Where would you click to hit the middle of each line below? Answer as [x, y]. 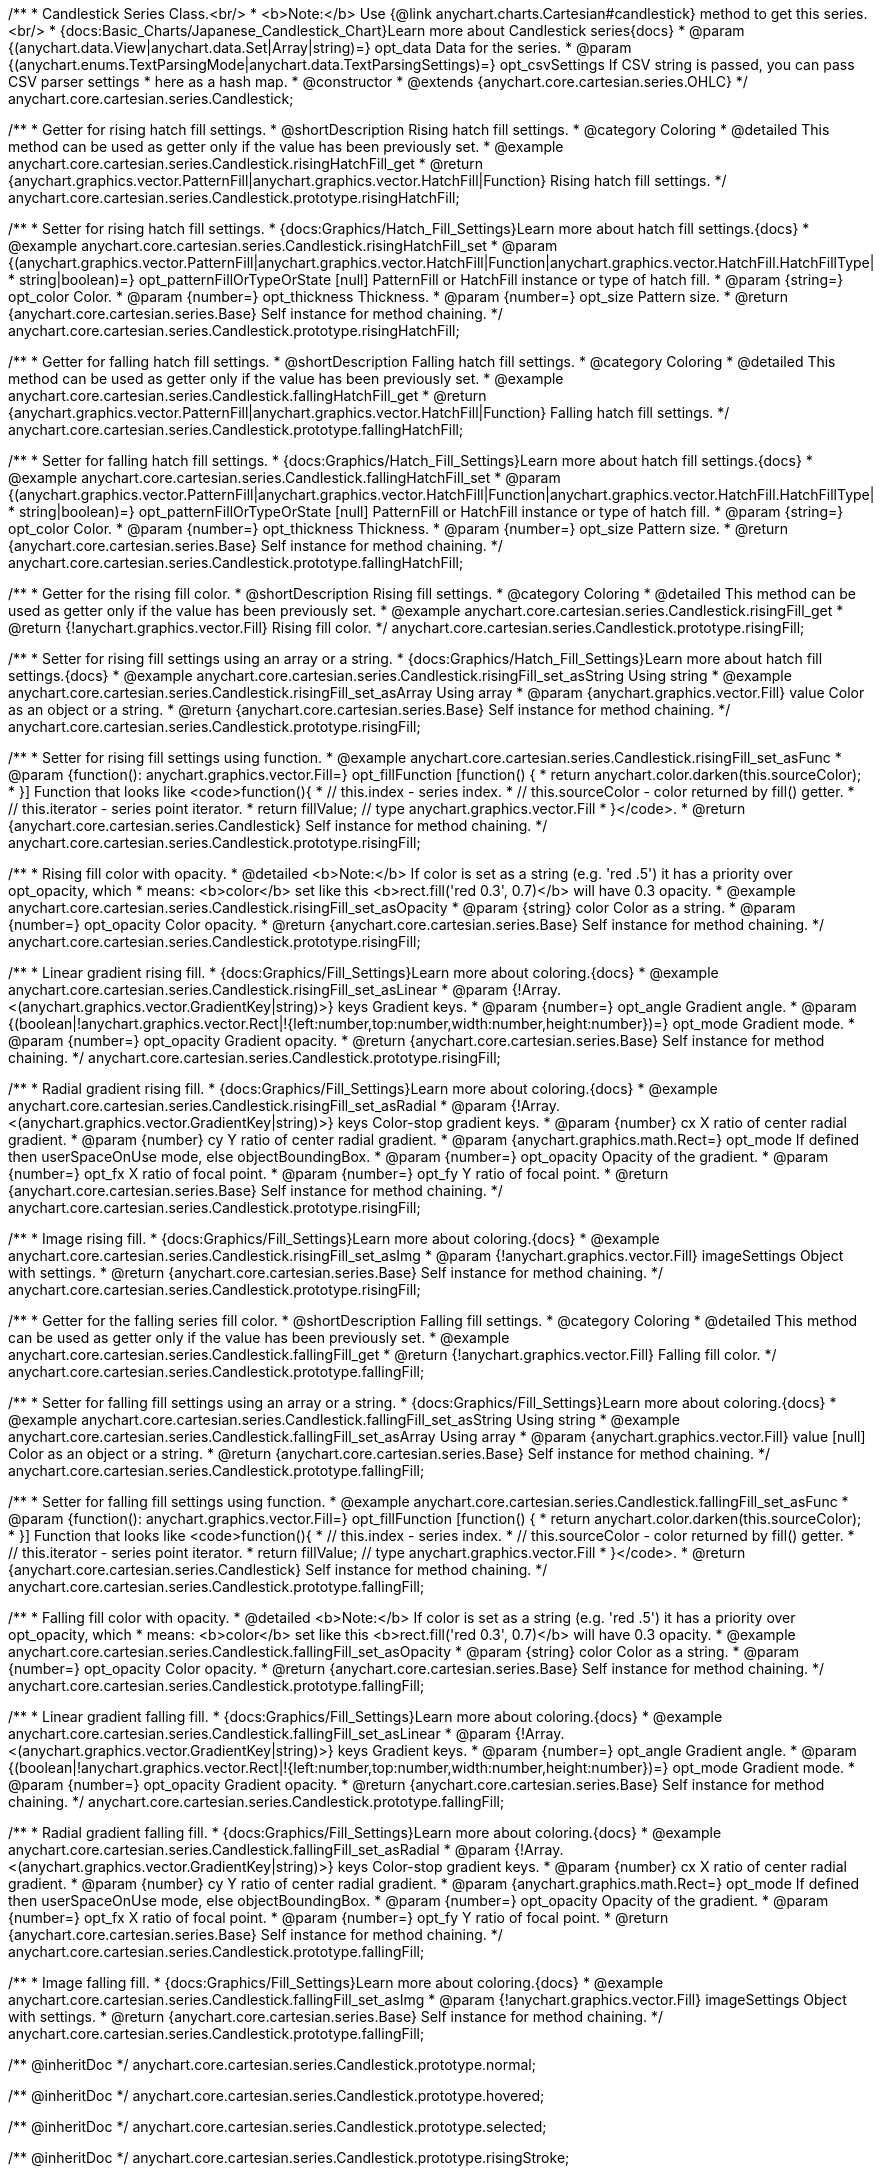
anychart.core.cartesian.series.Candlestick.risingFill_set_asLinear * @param [258, 989]
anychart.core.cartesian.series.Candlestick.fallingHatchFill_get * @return [247, 395]
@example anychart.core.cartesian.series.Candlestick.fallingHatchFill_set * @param [284, 477]
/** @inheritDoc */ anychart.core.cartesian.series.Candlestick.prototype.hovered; [276, 2095]
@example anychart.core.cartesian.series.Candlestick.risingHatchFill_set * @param [283, 245]
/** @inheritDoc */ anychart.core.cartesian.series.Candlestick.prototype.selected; [277, 2126]
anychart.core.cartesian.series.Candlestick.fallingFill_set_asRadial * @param [259, 1849]
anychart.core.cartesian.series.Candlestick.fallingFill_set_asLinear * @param [260, 1733]
